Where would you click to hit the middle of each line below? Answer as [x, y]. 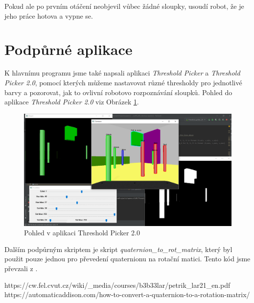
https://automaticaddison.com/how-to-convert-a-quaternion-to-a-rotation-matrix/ [127, 294]
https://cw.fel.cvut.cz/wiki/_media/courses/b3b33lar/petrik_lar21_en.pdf [117, 285]
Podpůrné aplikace [69, 49]
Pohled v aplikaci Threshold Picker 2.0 [82, 233]
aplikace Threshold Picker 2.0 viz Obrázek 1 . [72, 102]
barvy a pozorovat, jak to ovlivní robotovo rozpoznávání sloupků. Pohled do [118, 92]
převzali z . [21, 268]
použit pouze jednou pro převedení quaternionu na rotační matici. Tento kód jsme [127, 259]
